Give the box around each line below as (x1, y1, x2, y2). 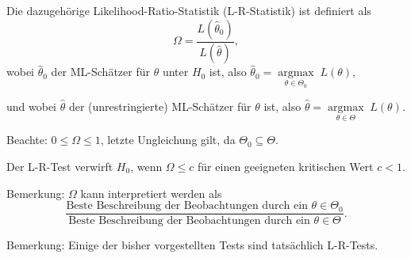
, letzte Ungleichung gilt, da (100, 131, 236, 148)
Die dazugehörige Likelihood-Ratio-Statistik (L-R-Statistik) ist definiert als (6, 2, 371, 18)
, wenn (130, 157, 163, 174)
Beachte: (6, 131, 48, 148)
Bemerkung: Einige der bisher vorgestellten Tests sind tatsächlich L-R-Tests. (6, 237, 378, 253)
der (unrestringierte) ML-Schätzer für (68, 98, 252, 115)
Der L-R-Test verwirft (6, 157, 113, 174)
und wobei (6, 98, 57, 115)
